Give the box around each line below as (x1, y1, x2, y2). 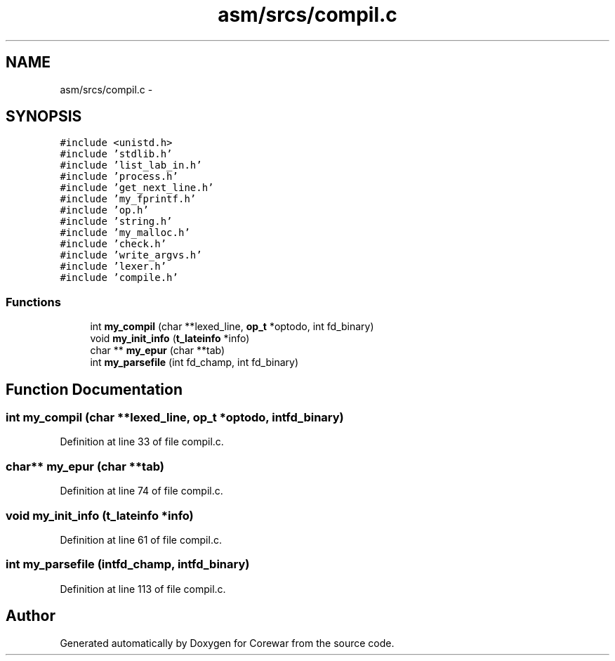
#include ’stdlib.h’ (60, 148, 173, 160)
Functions (6, 294, 61, 309)
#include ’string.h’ (60, 216, 173, 228)
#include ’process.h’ (60, 171, 178, 183)
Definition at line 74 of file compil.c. (60, 485, 223, 497)
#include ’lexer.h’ (60, 261, 167, 273)
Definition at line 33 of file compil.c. (60, 436, 224, 448)
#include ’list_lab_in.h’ (60, 159, 202, 171)
